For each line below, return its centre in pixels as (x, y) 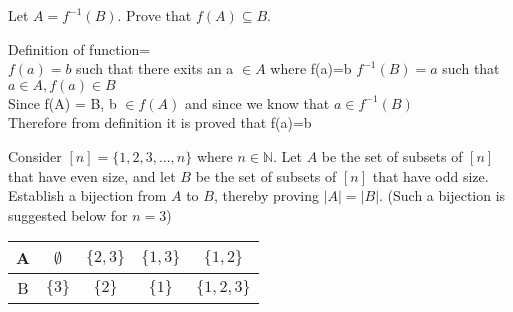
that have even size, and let (92, 175)
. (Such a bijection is (442, 195)
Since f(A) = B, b (62, 102)
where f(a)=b (311, 68)
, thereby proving (266, 195)
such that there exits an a (155, 68)
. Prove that (154, 15)
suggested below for (68, 214)
